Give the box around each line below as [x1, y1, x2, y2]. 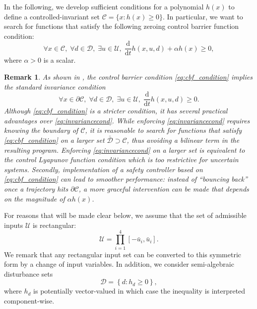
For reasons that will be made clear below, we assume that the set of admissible [4, 210, 247, 220]
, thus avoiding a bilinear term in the [127, 135, 240, 145]
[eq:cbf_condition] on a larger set [4, 135, 105, 145]
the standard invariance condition [4, 81, 106, 92]
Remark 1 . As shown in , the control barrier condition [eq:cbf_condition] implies [4, 72, 253, 82]
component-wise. [4, 295, 55, 306]
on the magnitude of [4, 193, 65, 204]
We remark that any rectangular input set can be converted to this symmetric [4, 249, 242, 259]
